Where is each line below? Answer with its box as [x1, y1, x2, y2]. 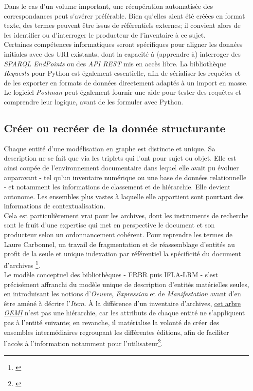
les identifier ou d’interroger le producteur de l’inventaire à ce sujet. [4, 29, 206, 40]
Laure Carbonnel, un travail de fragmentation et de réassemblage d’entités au [4, 239, 235, 249]
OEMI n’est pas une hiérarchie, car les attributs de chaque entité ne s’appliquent [4, 308, 245, 318]
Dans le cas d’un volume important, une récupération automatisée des [4, 1, 213, 11]
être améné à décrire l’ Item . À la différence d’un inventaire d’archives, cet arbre [4, 298, 241, 308]
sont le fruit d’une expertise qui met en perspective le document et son [4, 220, 215, 230]
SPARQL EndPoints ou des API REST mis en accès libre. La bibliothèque [4, 58, 227, 68]
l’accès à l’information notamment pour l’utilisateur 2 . [4, 337, 163, 348]
